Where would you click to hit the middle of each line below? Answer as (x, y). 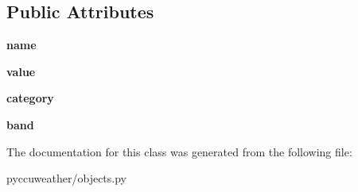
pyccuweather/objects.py (67, 178)
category (30, 98)
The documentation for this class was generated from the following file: (179, 151)
